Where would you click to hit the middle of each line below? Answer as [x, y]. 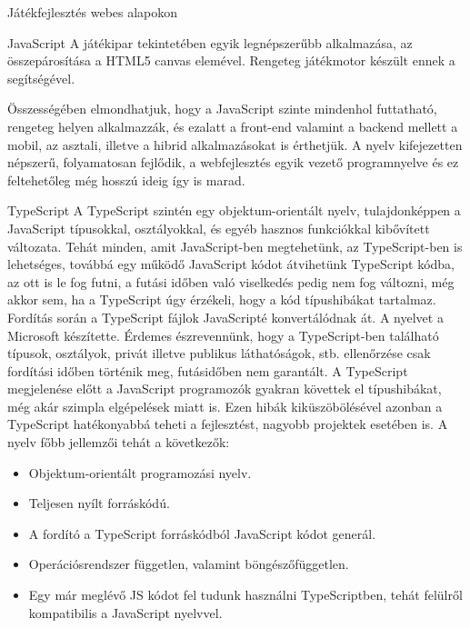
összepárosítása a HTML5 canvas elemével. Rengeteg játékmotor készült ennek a [231, 60]
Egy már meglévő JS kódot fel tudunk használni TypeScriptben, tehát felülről [245, 595]
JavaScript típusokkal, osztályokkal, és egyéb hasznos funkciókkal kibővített [219, 228]
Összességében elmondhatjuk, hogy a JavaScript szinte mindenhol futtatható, [222, 109]
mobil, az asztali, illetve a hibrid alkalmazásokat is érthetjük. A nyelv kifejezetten [235, 144]
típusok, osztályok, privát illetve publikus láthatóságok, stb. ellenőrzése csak [219, 353]
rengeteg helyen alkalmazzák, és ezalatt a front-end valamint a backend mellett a [233, 126]
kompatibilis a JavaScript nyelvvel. [125, 612]
